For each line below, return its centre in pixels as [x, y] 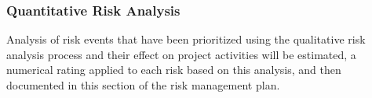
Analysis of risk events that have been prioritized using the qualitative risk [186, 39]
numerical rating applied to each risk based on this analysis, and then [174, 70]
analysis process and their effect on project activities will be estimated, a [181, 54]
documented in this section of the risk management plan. [143, 85]
